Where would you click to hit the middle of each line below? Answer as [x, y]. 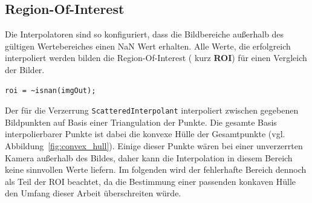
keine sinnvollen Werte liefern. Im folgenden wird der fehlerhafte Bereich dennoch [156, 169]
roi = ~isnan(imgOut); [50, 90]
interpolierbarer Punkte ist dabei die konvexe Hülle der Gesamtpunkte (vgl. [145, 134]
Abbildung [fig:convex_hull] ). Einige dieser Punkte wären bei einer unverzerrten [154, 146]
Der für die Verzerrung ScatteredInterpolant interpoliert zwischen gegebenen [152, 110]
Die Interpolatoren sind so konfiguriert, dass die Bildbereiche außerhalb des [145, 34]
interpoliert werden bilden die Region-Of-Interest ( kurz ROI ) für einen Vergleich [156, 58]
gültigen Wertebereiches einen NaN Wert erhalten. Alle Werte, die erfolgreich [148, 46]
